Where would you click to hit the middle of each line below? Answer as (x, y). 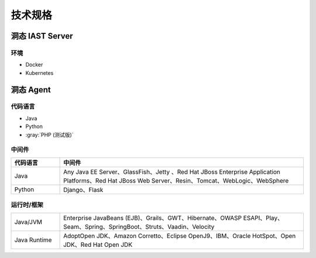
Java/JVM (28, 222)
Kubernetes (39, 73)
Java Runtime (33, 240)
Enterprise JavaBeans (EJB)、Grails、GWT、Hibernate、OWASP (153, 218)
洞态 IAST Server (42, 36)
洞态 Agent (31, 90)
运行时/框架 (27, 205)
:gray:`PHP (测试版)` (49, 135)
